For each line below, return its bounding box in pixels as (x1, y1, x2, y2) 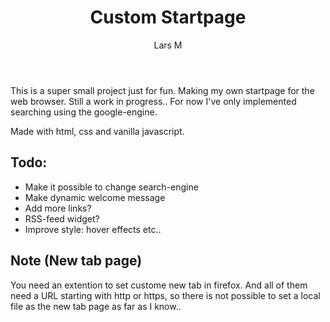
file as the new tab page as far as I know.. (10, 300, 182, 312)
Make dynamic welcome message (24, 191, 166, 203)
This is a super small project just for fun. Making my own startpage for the (10, 84, 315, 96)
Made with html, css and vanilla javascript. (10, 125, 185, 137)
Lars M (153, 39, 183, 51)
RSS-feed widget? (24, 212, 100, 225)
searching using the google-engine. (10, 106, 158, 118)
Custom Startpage (89, 6, 247, 29)
